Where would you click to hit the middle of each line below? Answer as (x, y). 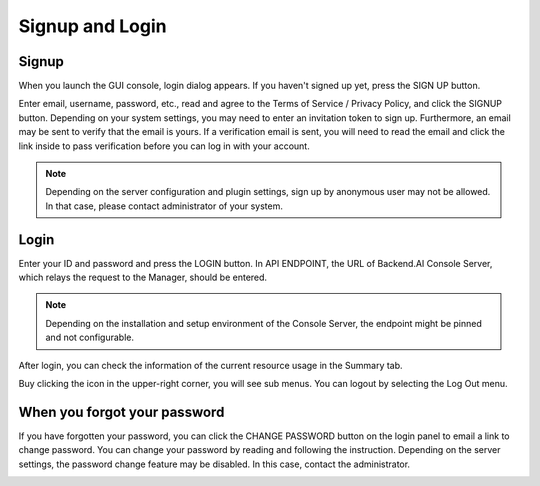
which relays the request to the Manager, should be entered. (143, 277)
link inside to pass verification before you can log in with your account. (164, 146)
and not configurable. (90, 337)
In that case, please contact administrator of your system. (164, 206)
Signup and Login (92, 26)
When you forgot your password (121, 411)
